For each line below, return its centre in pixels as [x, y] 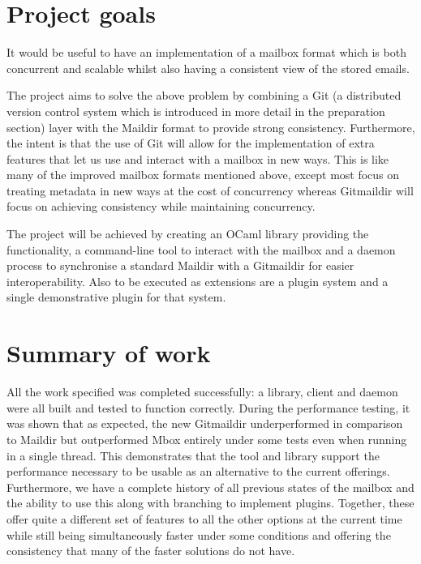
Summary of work [109, 353]
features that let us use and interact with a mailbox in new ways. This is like [198, 158]
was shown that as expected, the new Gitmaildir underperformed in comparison [205, 423]
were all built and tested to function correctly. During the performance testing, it [208, 407]
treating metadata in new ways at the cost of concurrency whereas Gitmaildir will [210, 190]
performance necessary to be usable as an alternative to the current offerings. [198, 471]
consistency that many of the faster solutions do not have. [151, 551]
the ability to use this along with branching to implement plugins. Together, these [210, 503]
